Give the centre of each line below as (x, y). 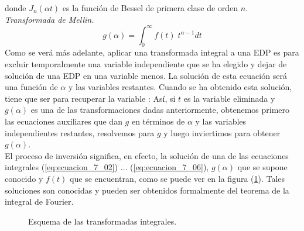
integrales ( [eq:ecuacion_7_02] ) (62, 167)
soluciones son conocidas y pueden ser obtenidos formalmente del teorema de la (147, 190)
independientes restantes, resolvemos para (80, 132)
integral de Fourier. (39, 201)
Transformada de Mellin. (49, 19)
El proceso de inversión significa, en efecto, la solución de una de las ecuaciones (147, 155)
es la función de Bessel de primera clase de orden (150, 8)
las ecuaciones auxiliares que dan (64, 121)
